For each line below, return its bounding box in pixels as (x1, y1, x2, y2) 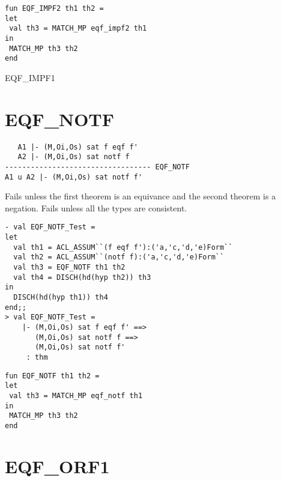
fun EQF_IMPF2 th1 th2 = (5, 4, 104, 13)
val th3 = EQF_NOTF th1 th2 (13, 263, 125, 272)
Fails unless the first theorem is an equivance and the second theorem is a (5, 190, 276, 202)
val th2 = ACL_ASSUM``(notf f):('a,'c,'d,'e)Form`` (13, 253, 225, 262)
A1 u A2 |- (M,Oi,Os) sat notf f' (5, 172, 143, 181)
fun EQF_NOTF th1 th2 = (5, 371, 100, 380)
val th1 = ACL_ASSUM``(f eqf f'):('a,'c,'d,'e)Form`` (13, 243, 233, 252)
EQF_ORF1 (5, 453, 110, 478)
